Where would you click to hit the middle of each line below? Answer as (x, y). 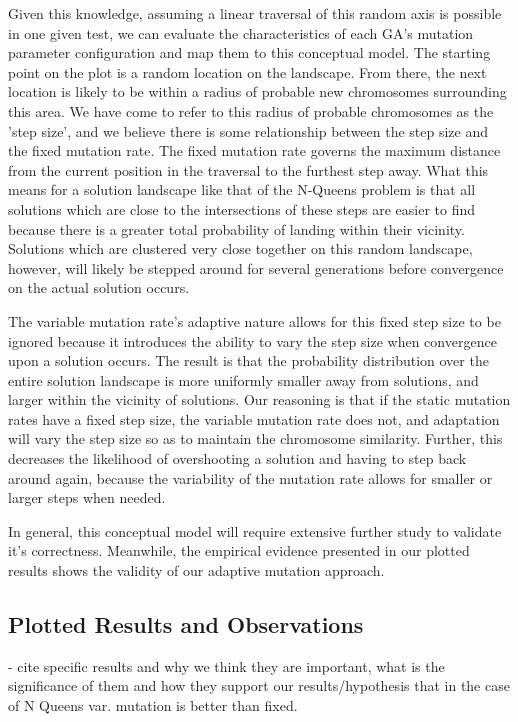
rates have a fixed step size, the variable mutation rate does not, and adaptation (254, 418)
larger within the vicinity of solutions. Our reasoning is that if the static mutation (259, 399)
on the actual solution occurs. (99, 287)
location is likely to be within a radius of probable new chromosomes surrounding (257, 91)
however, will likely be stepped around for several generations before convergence (256, 267)
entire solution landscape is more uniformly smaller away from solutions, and (243, 379)
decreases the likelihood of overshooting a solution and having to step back (237, 458)
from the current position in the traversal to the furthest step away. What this (248, 169)
